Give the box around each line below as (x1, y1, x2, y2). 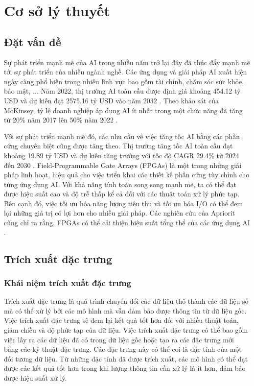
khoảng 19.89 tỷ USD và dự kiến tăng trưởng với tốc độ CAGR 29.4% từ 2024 (4, 150, 239, 160)
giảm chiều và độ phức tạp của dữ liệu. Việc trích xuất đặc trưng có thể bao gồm (4, 325, 248, 335)
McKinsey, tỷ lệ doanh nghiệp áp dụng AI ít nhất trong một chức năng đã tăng (4, 105, 243, 115)
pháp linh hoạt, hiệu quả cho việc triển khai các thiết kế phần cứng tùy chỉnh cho (4, 169, 250, 180)
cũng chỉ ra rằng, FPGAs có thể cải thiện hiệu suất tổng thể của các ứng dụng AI (4, 217, 250, 228)
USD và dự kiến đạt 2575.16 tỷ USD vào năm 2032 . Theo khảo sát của (4, 95, 219, 105)
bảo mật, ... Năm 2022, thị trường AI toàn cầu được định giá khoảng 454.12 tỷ (4, 86, 241, 96)
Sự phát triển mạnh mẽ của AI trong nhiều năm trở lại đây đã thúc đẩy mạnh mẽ (4, 57, 250, 67)
